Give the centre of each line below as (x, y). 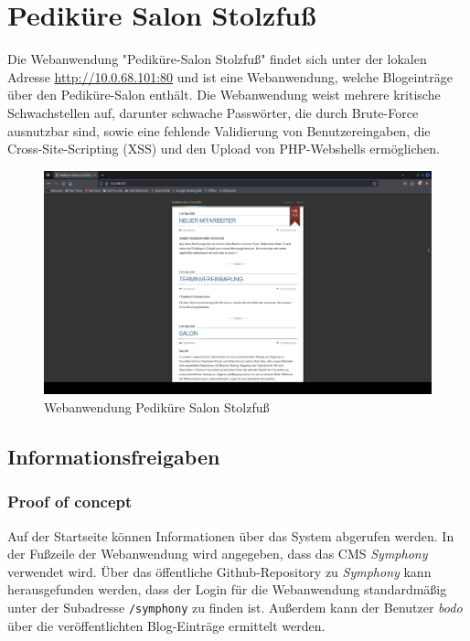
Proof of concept (70, 502)
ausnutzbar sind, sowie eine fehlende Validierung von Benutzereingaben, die (219, 130)
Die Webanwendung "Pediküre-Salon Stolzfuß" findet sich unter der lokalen (217, 59)
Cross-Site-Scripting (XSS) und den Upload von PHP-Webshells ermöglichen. (224, 149)
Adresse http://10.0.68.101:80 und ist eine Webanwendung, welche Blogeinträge (230, 76)
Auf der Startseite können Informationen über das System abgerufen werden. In (231, 535)
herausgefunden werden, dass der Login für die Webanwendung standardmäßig (227, 589)
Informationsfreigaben (114, 456)
